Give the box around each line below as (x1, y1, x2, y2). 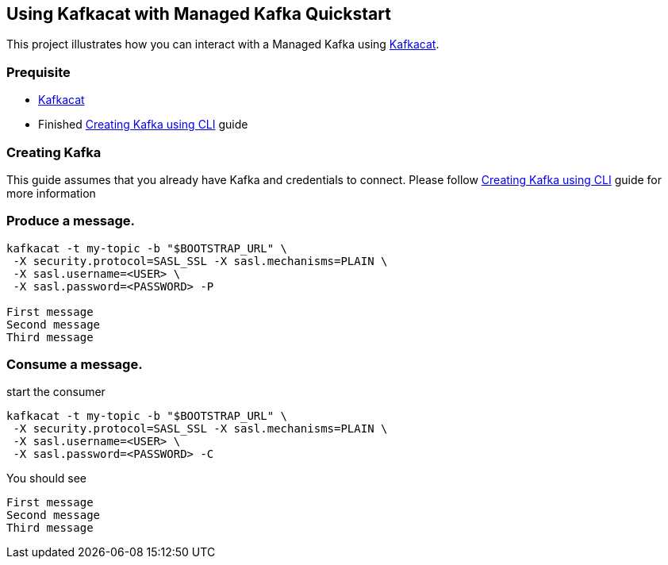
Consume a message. (6, 356, 143, 373)
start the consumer (6, 385, 106, 399)
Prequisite (6, 63, 71, 80)
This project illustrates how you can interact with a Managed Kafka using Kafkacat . (6, 37, 440, 52)
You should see (6, 471, 86, 486)
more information (6, 186, 96, 200)
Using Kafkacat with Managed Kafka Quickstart (6, 4, 391, 24)
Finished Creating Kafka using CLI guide (38, 117, 248, 132)
